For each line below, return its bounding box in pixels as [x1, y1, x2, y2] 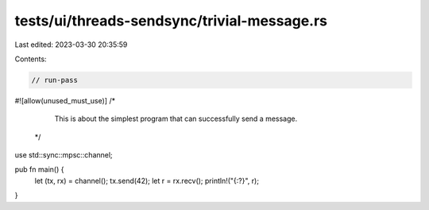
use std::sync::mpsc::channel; [14, 150, 113, 160]
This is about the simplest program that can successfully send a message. [54, 114, 298, 123]
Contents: [14, 54, 47, 64]
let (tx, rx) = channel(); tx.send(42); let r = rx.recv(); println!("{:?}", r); [34, 176, 260, 185]
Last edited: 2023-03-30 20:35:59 [14, 40, 128, 49]
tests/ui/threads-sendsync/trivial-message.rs [14, 12, 328, 29]
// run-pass [31, 76, 79, 84]
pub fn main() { [14, 165, 64, 174]
